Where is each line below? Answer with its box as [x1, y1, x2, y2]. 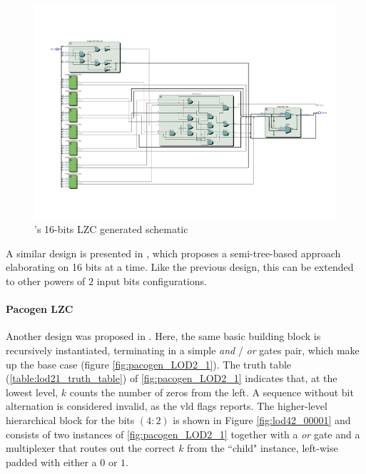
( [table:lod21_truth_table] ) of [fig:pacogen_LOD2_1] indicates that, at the [6, 371, 337, 386]
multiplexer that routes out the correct [6, 440, 176, 455]
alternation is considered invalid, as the [6, 398, 177, 413]
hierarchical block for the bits [6, 412, 135, 427]
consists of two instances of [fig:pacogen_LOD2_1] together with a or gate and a [6, 426, 360, 441]
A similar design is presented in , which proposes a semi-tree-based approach [6, 245, 341, 260]
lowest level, [6, 384, 59, 399]
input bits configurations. [96, 274, 207, 289]
